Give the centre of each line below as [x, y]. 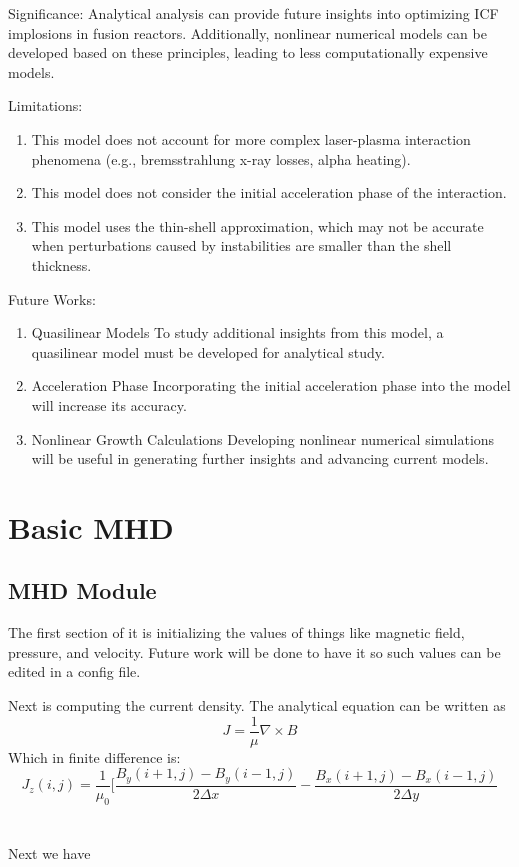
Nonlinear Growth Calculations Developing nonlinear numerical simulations [263, 438]
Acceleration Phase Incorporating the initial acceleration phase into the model [271, 385]
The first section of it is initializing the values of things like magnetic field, [236, 632]
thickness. [61, 264]
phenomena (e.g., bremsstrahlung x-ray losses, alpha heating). [221, 158]
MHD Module [82, 590]
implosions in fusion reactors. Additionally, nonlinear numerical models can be [247, 32]
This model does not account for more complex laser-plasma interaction [251, 138]
